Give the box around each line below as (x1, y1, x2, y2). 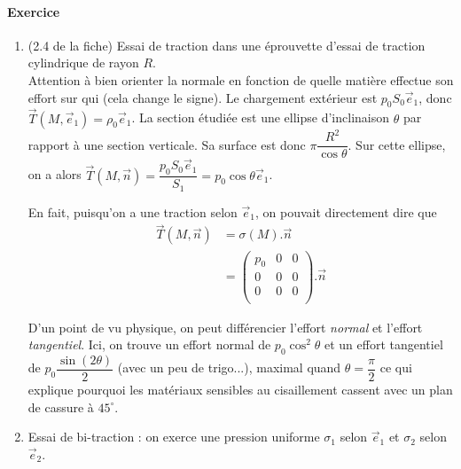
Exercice (7, 2, 60, 20)
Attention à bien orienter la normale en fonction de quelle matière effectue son (27, 70, 454, 89)
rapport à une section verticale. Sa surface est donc (27, 135, 306, 153)
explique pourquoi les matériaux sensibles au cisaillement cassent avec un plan (27, 379, 453, 398)
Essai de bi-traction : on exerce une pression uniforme (27, 427, 320, 446)
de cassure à (27, 397, 94, 416)
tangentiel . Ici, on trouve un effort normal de (27, 335, 271, 354)
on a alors (27, 165, 82, 184)
